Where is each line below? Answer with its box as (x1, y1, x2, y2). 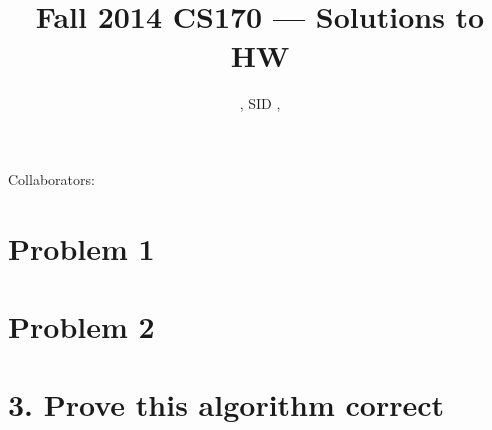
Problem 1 (8, 227, 155, 268)
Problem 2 (8, 306, 155, 347)
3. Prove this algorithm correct (8, 384, 445, 425)
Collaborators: (8, 168, 95, 189)
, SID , (239, 93, 281, 114)
